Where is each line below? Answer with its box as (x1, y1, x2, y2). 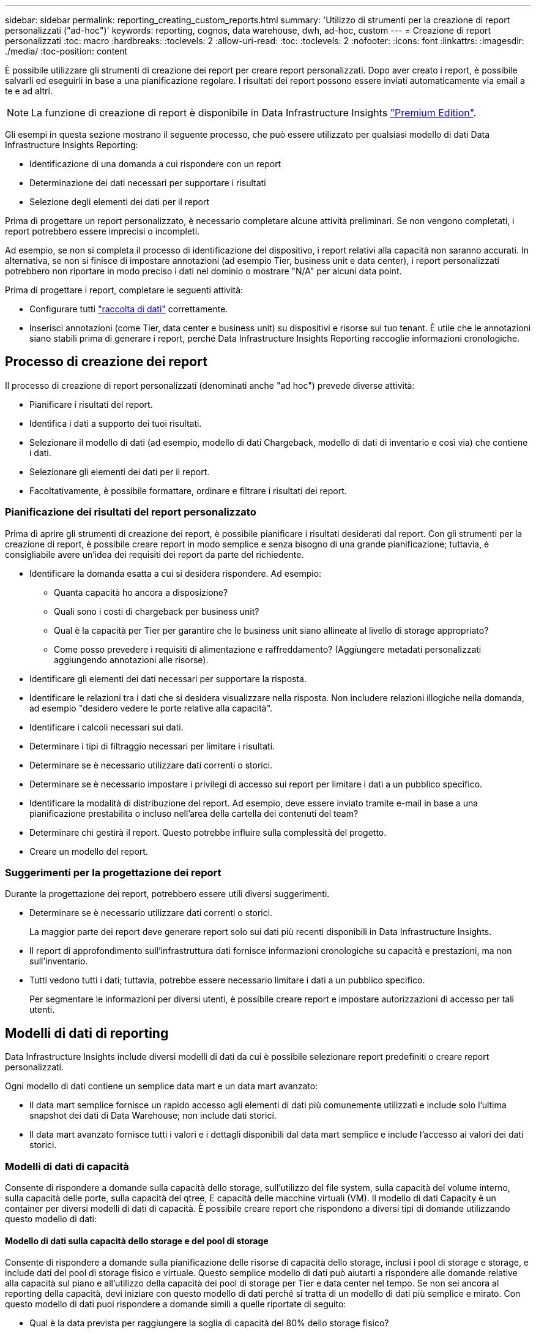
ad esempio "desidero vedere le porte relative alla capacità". (29, 702, 273, 713)
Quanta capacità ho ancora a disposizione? (54, 587, 228, 598)
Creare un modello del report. (29, 846, 148, 857)
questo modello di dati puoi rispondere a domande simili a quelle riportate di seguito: (5, 1299, 346, 1310)
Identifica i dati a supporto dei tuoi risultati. (29, 418, 202, 429)
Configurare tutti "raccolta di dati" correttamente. (29, 304, 228, 314)
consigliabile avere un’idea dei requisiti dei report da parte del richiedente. (5, 549, 304, 560)
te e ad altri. (5, 86, 53, 96)
